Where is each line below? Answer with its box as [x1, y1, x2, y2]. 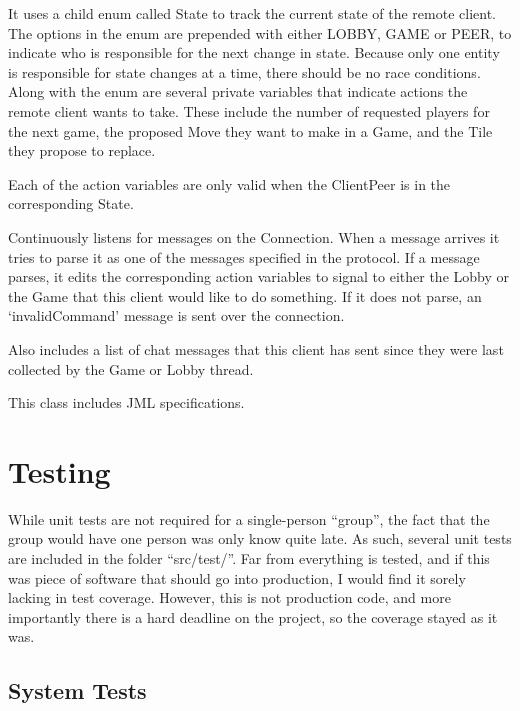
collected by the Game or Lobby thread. [8, 358, 254, 379]
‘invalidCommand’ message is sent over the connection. [8, 305, 345, 326]
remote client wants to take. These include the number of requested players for [8, 100, 490, 121]
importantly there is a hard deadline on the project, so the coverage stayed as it [8, 606, 498, 627]
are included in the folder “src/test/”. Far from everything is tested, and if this [8, 548, 490, 568]
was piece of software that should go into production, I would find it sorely [8, 567, 466, 588]
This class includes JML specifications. [8, 392, 245, 413]
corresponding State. [8, 193, 134, 214]
